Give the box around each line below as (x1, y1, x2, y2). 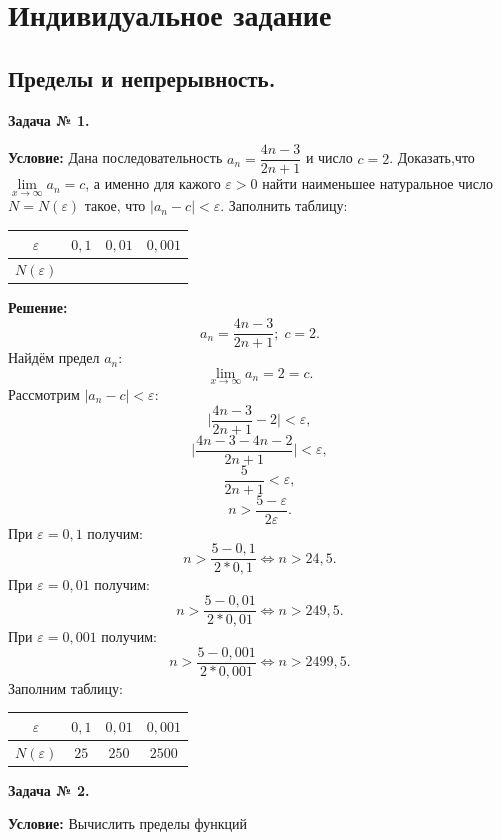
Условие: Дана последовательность (8, 147, 223, 168)
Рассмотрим (8, 383, 80, 404)
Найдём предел (8, 347, 100, 368)
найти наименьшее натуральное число (262, 173, 493, 194)
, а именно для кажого (85, 173, 221, 194)
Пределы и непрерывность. (8, 62, 276, 93)
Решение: (8, 297, 68, 318)
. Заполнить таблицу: (220, 195, 348, 216)
